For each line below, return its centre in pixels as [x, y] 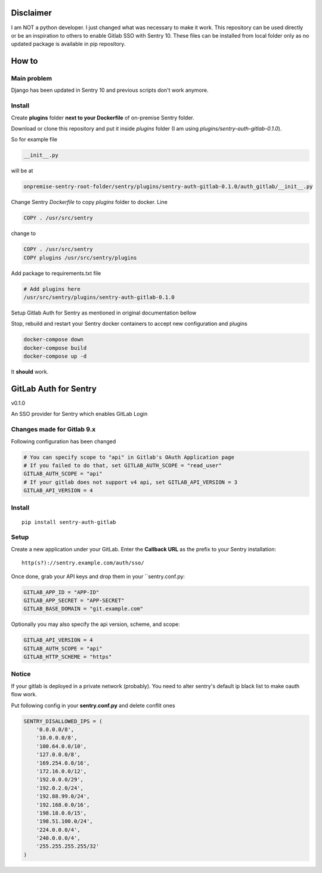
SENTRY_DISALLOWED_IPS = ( [63, 721]
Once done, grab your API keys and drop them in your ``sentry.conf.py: [98, 576]
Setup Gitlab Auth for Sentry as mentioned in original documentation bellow [104, 313]
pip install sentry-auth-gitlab [69, 522]
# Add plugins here [52, 289]
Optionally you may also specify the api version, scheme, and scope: [95, 624]
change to [23, 233]
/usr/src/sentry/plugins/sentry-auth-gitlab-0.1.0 [99, 297]
